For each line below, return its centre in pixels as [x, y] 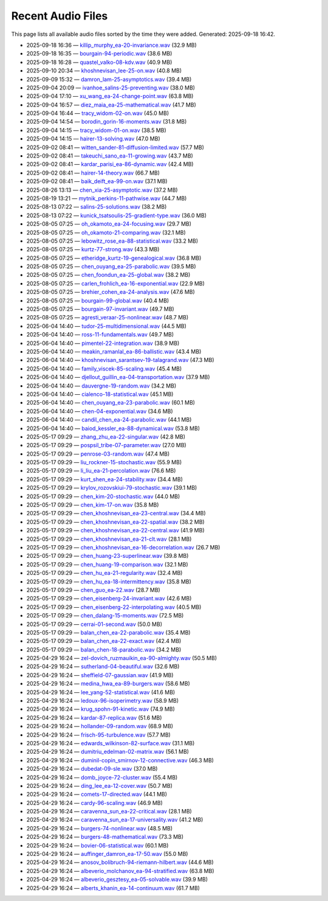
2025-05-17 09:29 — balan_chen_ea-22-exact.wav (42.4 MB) [104, 641]
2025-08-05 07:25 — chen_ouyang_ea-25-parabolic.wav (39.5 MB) [111, 266]
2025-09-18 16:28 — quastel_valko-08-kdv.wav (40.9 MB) [99, 62]
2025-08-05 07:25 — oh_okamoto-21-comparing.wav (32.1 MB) [106, 232]
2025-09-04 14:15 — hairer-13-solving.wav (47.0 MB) [93, 139]
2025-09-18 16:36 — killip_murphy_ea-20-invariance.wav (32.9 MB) [111, 45]
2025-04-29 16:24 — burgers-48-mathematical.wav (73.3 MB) [105, 837]
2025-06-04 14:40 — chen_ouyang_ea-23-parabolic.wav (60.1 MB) [111, 403]
